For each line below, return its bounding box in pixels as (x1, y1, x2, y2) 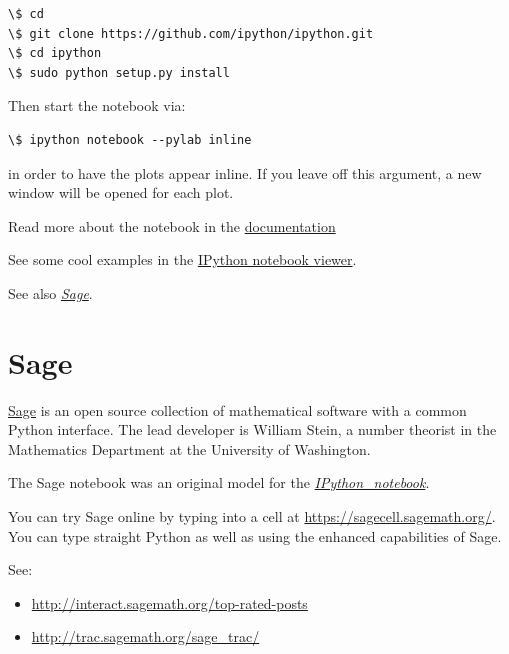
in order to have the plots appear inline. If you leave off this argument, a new (8, 162, 482, 183)
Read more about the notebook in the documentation (8, 215, 336, 236)
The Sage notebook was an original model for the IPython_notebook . (8, 472, 430, 493)
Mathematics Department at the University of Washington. (8, 438, 371, 459)
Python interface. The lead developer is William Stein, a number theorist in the (8, 419, 497, 440)
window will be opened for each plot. (8, 182, 234, 203)
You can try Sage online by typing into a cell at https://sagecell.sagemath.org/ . (8, 506, 496, 527)
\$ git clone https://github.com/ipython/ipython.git (8, 26, 374, 41)
